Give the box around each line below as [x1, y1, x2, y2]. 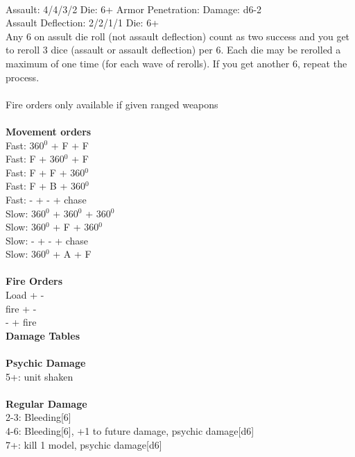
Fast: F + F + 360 [6, 165, 85, 179]
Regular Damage [6, 396, 87, 410]
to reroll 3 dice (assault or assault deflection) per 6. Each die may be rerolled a [6, 42, 341, 57]
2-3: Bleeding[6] [6, 410, 71, 424]
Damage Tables [6, 328, 80, 342]
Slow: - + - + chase [6, 233, 89, 247]
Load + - [6, 288, 44, 302]
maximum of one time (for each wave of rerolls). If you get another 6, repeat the [6, 56, 347, 70]
